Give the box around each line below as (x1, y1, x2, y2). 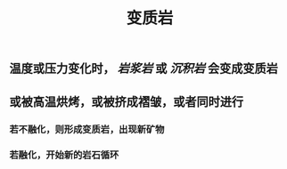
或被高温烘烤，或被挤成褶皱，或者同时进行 (9, 94, 243, 109)
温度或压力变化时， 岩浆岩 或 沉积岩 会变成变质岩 (9, 61, 278, 76)
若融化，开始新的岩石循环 (9, 149, 119, 161)
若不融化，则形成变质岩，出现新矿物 (9, 123, 165, 135)
